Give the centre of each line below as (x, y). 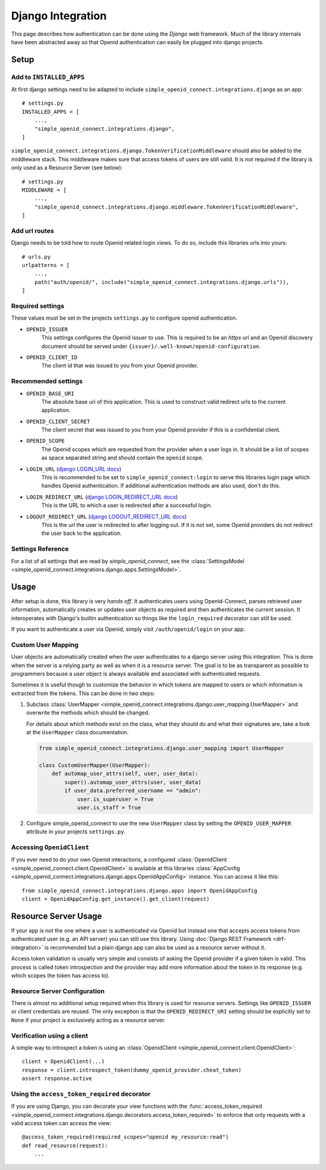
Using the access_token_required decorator (81, 1094)
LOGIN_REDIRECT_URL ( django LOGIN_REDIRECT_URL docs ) (102, 497)
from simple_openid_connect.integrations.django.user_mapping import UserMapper (161, 748)
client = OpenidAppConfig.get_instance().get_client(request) (116, 899)
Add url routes (33, 231)
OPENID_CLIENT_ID (52, 357)
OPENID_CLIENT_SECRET (58, 421)
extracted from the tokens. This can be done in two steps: (83, 693)
